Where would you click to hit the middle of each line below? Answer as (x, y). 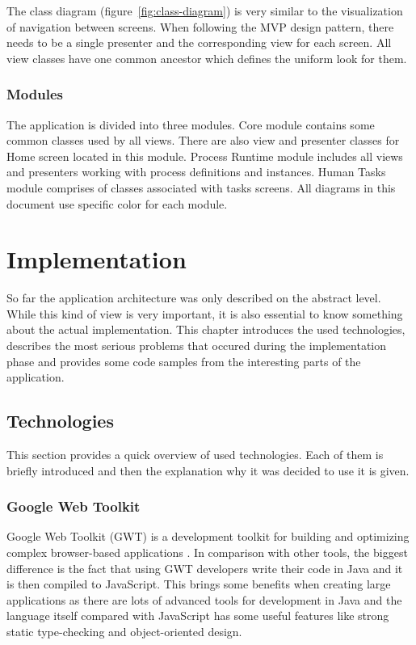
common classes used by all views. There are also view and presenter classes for (203, 140)
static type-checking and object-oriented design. (124, 632)
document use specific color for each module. (117, 203)
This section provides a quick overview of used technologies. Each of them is (195, 455)
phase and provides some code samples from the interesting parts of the (184, 361)
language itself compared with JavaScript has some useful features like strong (198, 615)
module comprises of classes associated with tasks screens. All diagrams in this (201, 187)
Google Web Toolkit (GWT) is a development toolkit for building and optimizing (208, 536)
